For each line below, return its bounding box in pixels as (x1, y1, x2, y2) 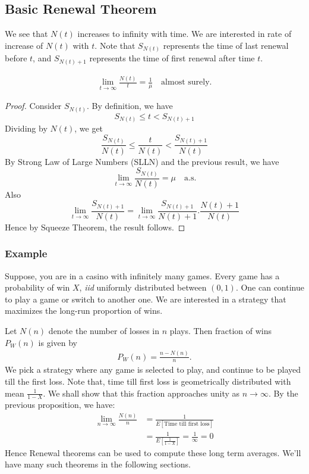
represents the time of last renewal (163, 39, 289, 51)
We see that (5, 27, 48, 40)
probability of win (5, 281, 70, 294)
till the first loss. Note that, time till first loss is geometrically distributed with (5, 375, 291, 387)
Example (5, 246, 48, 261)
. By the (268, 386, 298, 399)
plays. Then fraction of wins (169, 325, 272, 337)
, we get (74, 122, 103, 135)
